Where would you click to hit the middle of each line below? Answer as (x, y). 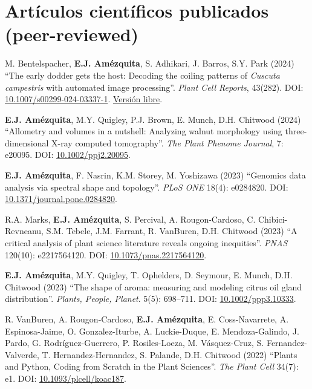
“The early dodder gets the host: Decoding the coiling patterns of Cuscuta (142, 75)
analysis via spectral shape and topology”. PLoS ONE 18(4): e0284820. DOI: (147, 187)
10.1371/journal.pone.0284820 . (61, 199)
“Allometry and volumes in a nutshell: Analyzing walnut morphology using (144, 131)
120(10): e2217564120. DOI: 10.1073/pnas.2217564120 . (106, 254)
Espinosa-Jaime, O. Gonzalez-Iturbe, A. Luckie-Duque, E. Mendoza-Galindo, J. (152, 331)
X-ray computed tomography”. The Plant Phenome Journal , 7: (167, 142)
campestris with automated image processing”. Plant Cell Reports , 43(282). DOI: (154, 87)
